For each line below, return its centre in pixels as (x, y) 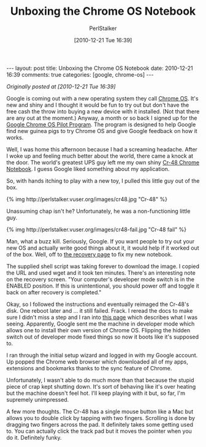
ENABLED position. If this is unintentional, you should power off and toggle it (103, 286)
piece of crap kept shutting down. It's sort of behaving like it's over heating (101, 386)
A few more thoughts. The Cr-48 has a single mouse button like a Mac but (100, 411)
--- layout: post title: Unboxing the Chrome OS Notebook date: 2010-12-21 (100, 68)
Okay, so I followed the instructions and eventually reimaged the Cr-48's (98, 304)
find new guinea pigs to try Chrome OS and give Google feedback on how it (102, 131)
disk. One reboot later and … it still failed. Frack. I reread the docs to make (100, 310)
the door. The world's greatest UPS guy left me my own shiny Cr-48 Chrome (103, 162)
